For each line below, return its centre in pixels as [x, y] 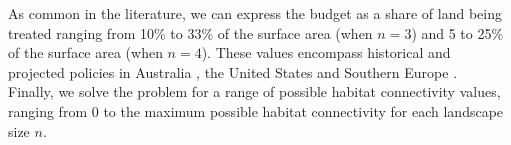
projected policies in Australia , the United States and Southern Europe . [233, 71]
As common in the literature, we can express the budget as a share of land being [255, 13]
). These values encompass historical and [326, 52]
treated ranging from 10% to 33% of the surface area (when [190, 32]
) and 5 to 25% [457, 32]
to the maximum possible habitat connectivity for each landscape [303, 110]
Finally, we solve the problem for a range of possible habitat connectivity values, [254, 91]
